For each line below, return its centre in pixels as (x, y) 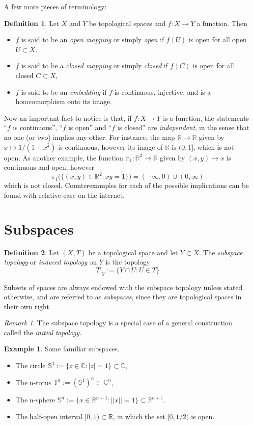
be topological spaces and (127, 23)
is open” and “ (90, 127)
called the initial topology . (43, 332)
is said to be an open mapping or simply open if (93, 40)
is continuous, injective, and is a (163, 92)
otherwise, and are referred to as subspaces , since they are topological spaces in (123, 297)
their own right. (28, 306)
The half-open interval (49, 416)
